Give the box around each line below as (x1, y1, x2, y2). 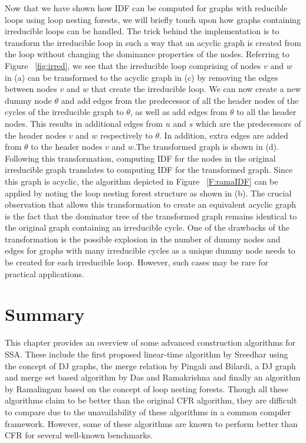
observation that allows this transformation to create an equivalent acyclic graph (5, 198, 297, 211)
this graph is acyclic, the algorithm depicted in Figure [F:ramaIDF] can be (5, 175, 278, 187)
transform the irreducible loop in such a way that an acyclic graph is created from (5, 36, 301, 48)
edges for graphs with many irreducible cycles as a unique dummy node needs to (5, 244, 295, 257)
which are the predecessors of (195, 117, 301, 129)
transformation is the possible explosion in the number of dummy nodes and (5, 232, 281, 245)
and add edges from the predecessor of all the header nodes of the (61, 94, 299, 106)
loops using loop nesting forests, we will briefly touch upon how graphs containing (5, 13, 301, 25)
